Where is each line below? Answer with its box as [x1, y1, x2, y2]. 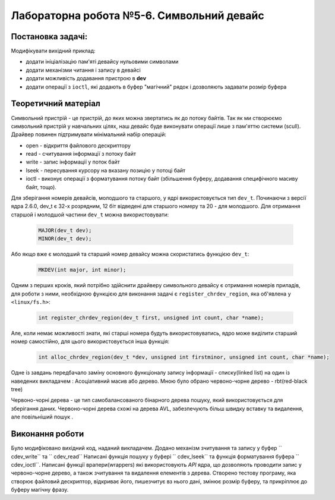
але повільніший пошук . [11, 413, 74, 420]
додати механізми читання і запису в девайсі [26, 66, 141, 74]
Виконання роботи [11, 429, 84, 439]
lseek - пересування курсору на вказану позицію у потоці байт [26, 166, 186, 174]
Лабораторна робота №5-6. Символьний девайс [11, 9, 264, 22]
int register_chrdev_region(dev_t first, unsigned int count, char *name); [38, 314, 264, 321]
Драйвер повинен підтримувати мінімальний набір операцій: [11, 131, 166, 138]
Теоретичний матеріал [11, 99, 101, 109]
